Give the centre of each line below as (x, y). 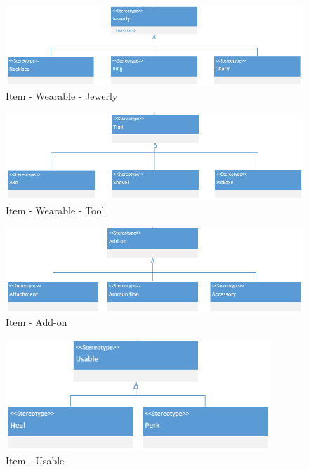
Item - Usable (35, 461)
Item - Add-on (37, 322)
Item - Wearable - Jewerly (62, 95)
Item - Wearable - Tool (55, 210)
